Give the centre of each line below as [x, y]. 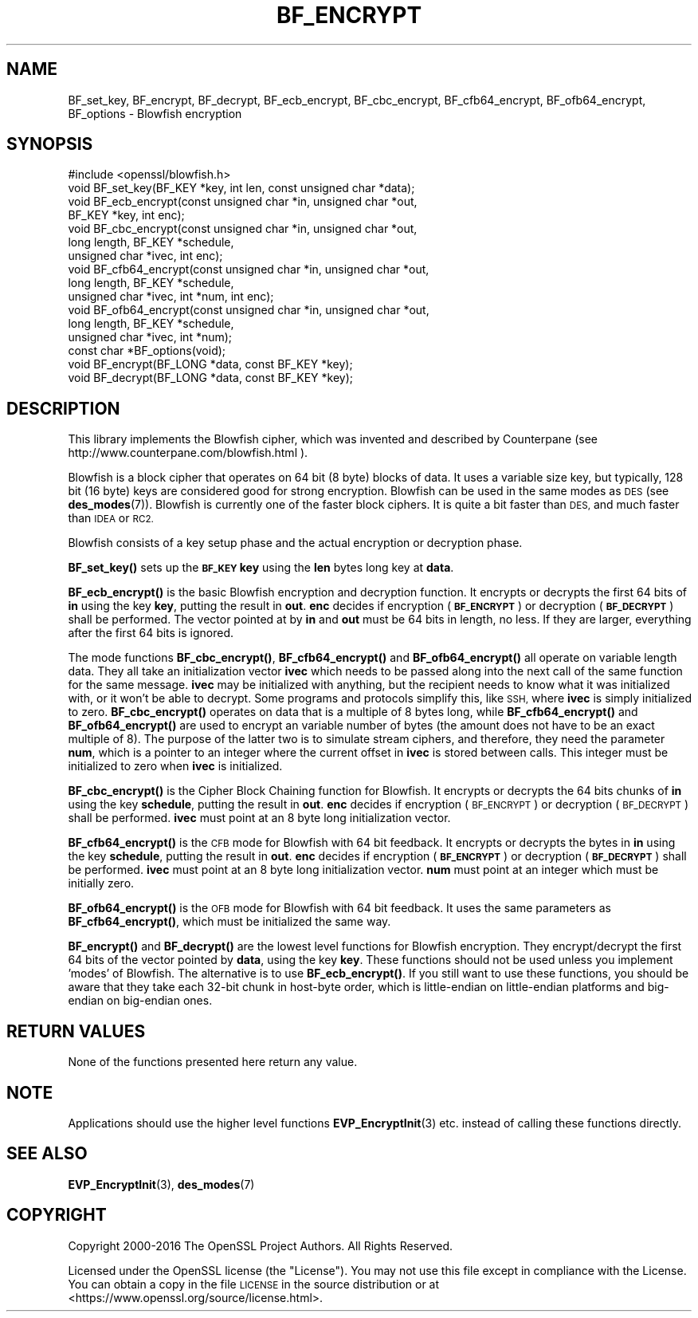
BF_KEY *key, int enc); [126, 215]
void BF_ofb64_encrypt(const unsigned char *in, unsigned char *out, [249, 310]
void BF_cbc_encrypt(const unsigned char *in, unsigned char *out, [243, 229]
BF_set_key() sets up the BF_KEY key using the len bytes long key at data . [261, 568]
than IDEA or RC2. [111, 518]
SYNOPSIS [50, 144]
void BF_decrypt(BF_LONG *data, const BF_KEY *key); [210, 378]
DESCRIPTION [63, 408]
